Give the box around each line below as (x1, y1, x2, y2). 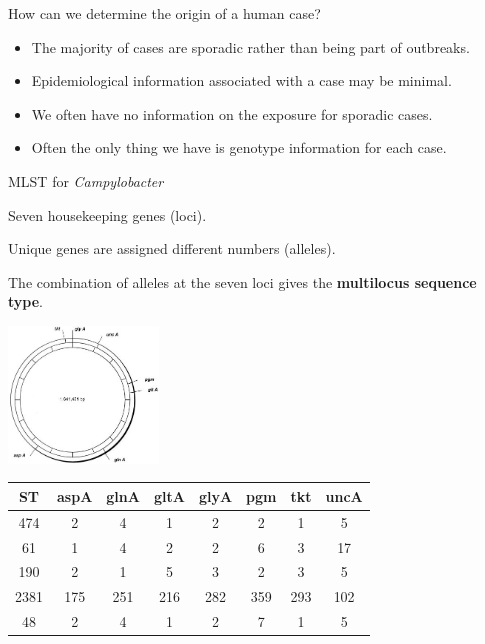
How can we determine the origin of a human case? (8, 3, 321, 23)
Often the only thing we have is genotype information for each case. (31, 137, 447, 158)
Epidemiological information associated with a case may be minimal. (31, 70, 452, 91)
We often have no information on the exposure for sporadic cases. (31, 103, 433, 124)
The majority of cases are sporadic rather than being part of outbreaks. (31, 36, 470, 57)
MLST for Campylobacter (8, 170, 164, 191)
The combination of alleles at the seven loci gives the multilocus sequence (8, 271, 477, 292)
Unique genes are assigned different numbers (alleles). (8, 238, 336, 259)
